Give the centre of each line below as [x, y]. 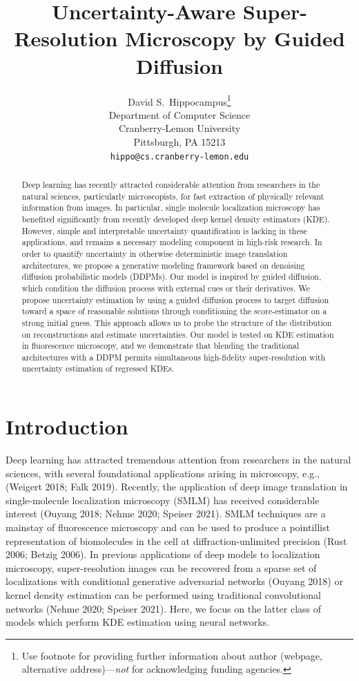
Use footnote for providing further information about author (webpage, [172, 655]
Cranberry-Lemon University [179, 128]
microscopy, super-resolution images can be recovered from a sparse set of [161, 567]
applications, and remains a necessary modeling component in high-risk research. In [172, 242]
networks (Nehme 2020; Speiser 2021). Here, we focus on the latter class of [164, 608]
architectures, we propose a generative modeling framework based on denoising [163, 265]
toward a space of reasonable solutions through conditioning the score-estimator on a [174, 311]
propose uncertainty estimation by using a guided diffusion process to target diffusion [175, 299]
